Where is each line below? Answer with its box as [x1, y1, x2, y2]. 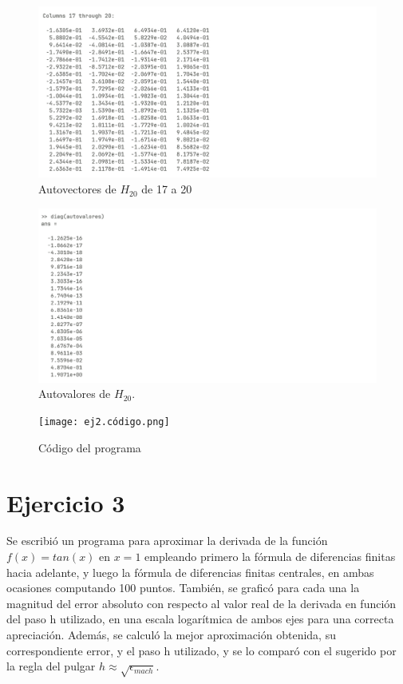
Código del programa [38, 439, 141, 455]
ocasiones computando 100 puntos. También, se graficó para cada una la [6, 579, 360, 596]
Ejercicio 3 [6, 486, 125, 519]
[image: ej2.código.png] [38, 416, 170, 428]
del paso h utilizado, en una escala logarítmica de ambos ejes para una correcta [6, 610, 394, 627]
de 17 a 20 [141, 181, 192, 197]
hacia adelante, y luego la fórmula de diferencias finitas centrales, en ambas [6, 563, 374, 580]
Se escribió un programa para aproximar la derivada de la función [6, 532, 328, 549]
